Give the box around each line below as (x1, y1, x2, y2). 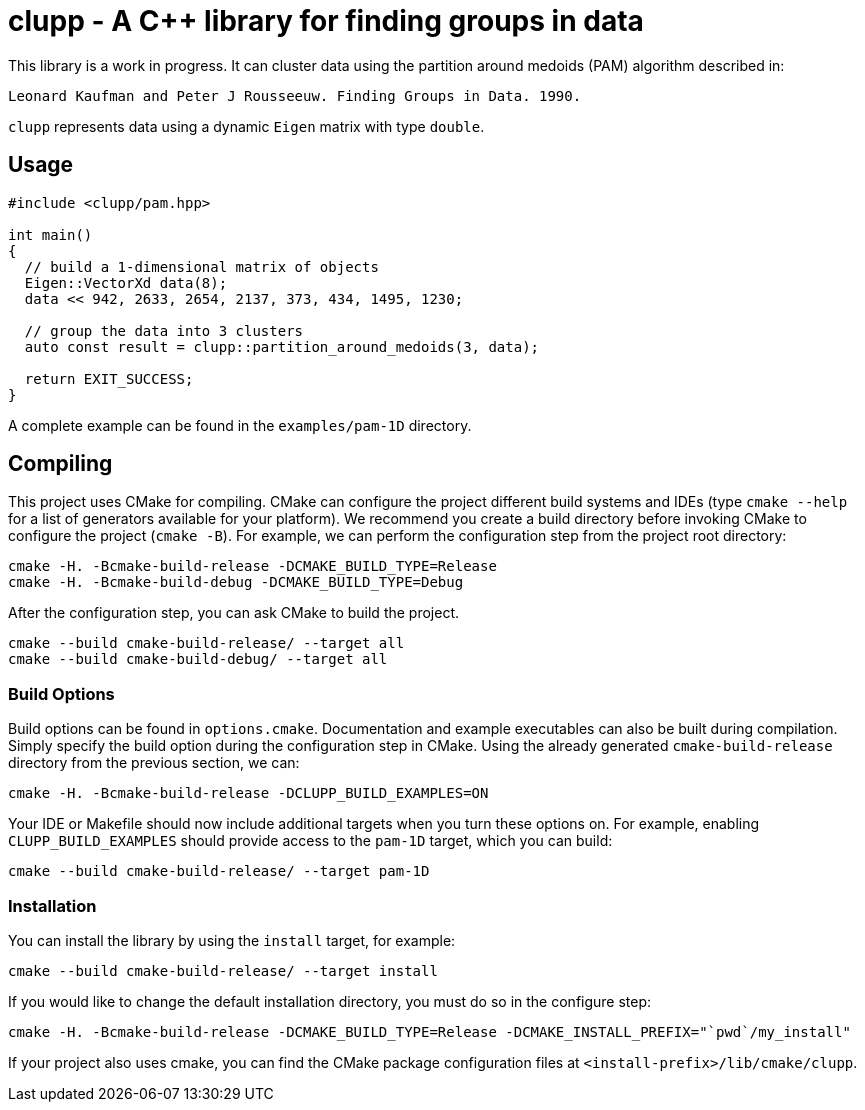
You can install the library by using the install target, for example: (8, 931, 456, 949)
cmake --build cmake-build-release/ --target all (8, 635, 405, 652)
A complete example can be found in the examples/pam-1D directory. (8, 416, 472, 434)
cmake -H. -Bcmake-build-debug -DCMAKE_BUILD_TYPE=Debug (8, 574, 464, 591)
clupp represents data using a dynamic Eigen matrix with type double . (8, 117, 485, 135)
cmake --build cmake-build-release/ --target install (8, 962, 438, 979)
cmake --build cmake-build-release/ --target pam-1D (8, 863, 430, 880)
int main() (8, 226, 93, 243)
